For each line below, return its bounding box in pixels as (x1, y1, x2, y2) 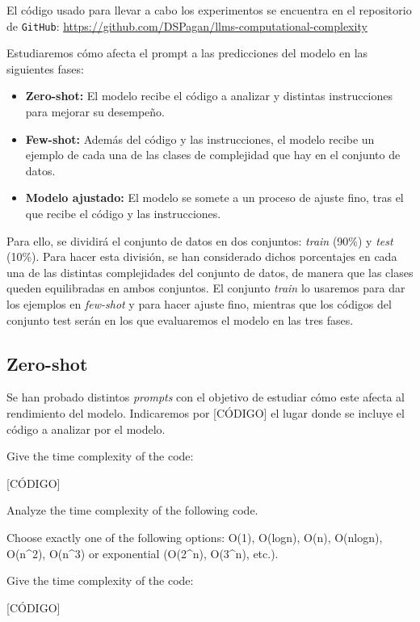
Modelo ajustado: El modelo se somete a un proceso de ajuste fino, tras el (25, 189, 404, 206)
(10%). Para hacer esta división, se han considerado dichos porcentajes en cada (6, 248, 397, 265)
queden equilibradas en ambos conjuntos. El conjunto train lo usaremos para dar (6, 279, 405, 296)
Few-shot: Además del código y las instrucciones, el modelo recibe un (25, 130, 375, 147)
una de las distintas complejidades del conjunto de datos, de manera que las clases (6, 263, 414, 280)
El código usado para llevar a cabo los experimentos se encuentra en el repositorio (6, 2, 412, 18)
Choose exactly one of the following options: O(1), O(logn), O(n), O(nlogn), (6, 528, 383, 545)
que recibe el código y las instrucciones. (25, 205, 221, 221)
